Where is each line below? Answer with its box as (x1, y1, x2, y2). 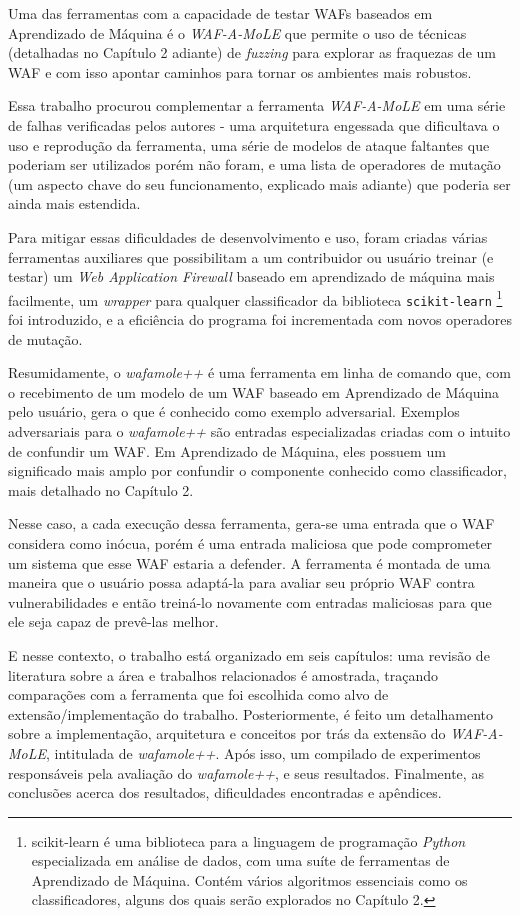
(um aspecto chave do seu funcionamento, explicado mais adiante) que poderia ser (8, 173, 511, 194)
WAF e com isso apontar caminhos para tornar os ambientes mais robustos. (8, 61, 472, 82)
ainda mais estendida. (8, 193, 141, 214)
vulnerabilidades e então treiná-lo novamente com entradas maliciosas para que (8, 591, 492, 612)
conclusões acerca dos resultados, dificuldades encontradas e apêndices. (8, 782, 442, 803)
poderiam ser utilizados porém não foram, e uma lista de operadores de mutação (8, 154, 501, 175)
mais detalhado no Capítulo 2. (8, 479, 194, 500)
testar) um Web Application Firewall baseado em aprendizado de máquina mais (8, 266, 495, 287)
